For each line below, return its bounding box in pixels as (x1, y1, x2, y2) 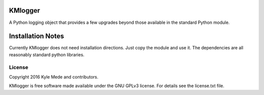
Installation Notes (9, 32, 65, 40)
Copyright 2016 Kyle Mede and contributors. (9, 74, 99, 80)
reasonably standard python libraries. (9, 52, 85, 57)
